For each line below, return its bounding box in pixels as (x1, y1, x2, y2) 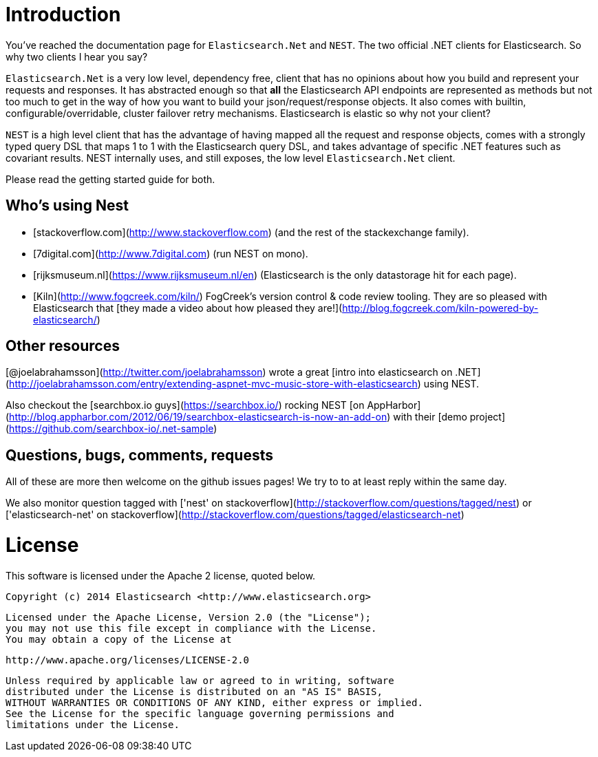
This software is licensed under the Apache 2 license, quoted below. (6, 569, 316, 582)
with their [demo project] (393, 411, 505, 423)
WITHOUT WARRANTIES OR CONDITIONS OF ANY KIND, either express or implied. (6, 696, 423, 708)
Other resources (6, 337, 120, 355)
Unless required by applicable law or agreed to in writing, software (6, 674, 394, 686)
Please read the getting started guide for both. (6, 173, 215, 185)
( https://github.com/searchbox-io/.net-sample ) (6, 423, 217, 435)
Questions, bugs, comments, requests (6, 446, 273, 464)
